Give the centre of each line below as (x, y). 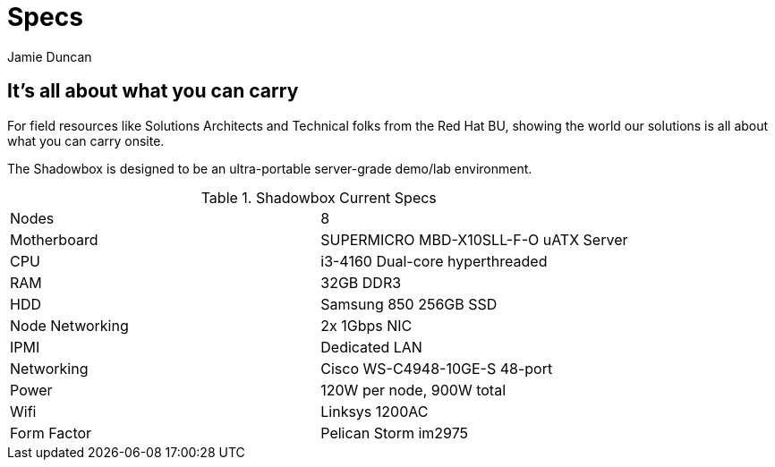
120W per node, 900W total (413, 390)
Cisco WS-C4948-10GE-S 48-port (437, 368)
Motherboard (54, 239)
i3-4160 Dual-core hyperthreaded (434, 261)
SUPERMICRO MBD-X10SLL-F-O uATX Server (474, 239)
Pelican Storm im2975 (395, 433)
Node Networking (69, 325)
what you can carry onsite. (86, 140)
